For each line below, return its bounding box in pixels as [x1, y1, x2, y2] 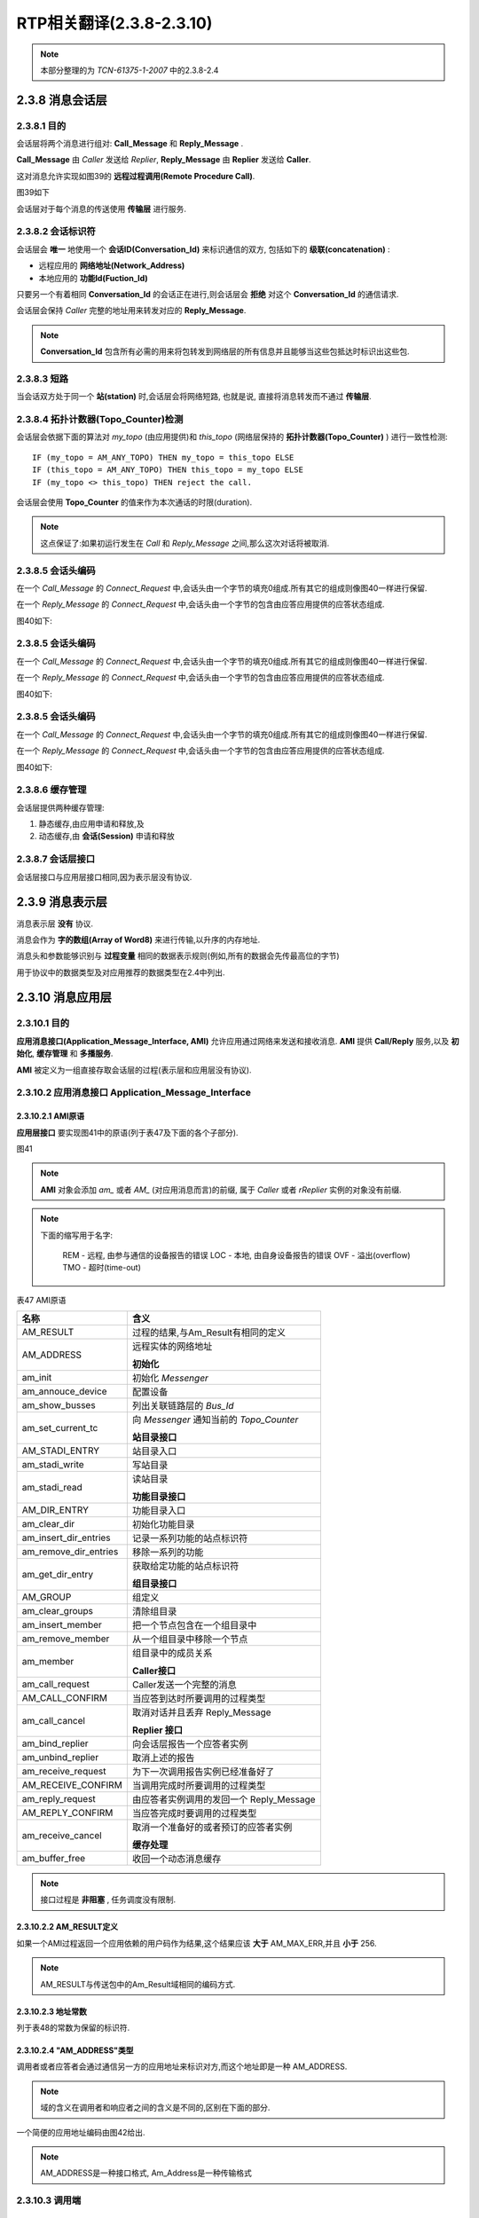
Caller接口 [131, 1664, 177, 1677]
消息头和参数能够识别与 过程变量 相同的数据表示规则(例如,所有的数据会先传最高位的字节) [16, 950, 341, 962]
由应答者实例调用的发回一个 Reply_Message [131, 1793, 316, 1805]
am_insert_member [21, 1619, 102, 1632]
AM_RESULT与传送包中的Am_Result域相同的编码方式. [40, 1978, 236, 1989]
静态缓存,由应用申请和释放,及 [38, 819, 145, 830]
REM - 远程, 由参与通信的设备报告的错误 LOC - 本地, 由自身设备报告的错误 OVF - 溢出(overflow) [62, 1249, 412, 1260]
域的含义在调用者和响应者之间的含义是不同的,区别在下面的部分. [40, 2103, 271, 2113]
